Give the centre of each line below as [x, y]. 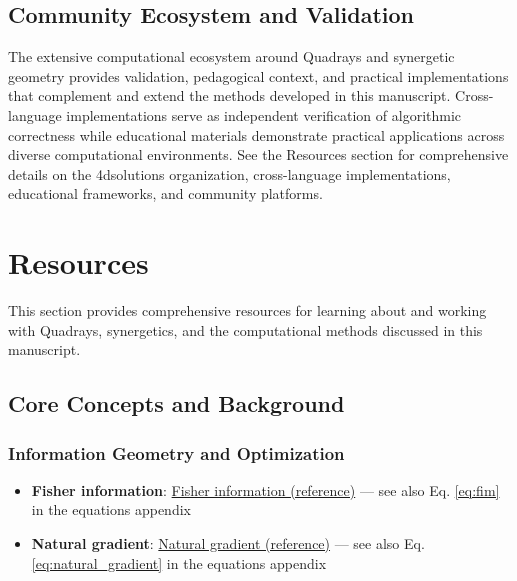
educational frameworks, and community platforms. [165, 193]
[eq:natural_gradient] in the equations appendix [179, 562]
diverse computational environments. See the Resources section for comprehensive [258, 154]
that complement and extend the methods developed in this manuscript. [229, 95]
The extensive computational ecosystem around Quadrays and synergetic [231, 56]
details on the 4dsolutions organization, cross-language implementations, [229, 173]
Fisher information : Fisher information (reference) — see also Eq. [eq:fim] [265, 489]
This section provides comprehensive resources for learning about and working [247, 310]
